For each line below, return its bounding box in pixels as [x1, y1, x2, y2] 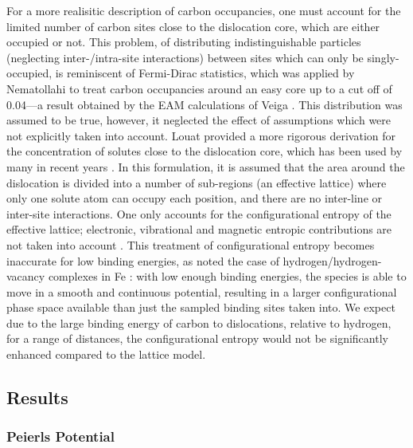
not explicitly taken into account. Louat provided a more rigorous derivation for [6, 127, 396, 143]
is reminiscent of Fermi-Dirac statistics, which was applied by [55, 65, 355, 81]
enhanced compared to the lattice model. [6, 346, 206, 363]
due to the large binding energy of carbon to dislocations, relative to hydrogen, [6, 314, 392, 331]
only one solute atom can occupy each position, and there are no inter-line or [6, 190, 383, 206]
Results [6, 385, 68, 410]
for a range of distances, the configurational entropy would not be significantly [6, 330, 388, 347]
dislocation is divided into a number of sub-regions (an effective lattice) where [6, 174, 387, 191]
